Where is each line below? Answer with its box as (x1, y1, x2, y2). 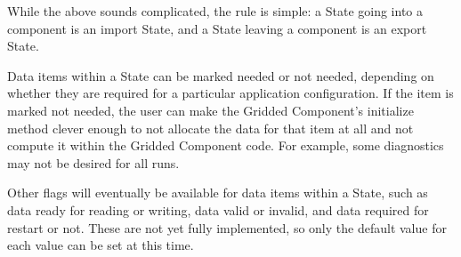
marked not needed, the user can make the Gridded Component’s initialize (7, 100, 414, 119)
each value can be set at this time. (7, 236, 194, 254)
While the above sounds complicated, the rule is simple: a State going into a (7, 2, 423, 20)
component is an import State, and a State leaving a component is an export (7, 19, 427, 37)
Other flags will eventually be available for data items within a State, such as (7, 183, 428, 202)
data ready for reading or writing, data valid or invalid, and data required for (7, 200, 429, 219)
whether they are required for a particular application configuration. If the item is (7, 84, 454, 102)
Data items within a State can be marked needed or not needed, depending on (7, 66, 434, 84)
